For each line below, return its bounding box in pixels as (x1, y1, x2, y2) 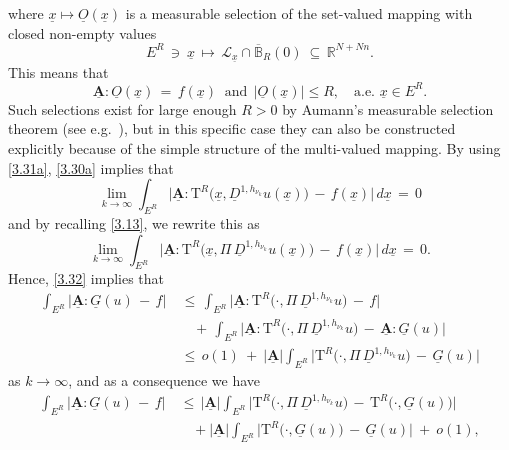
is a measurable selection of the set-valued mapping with (125, 3, 473, 23)
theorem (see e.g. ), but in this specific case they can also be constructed (8, 118, 456, 139)
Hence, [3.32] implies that (8, 268, 165, 289)
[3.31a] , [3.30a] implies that (8, 157, 174, 178)
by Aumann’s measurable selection (282, 98, 494, 119)
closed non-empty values (8, 22, 157, 43)
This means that (8, 61, 109, 82)
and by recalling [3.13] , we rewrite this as (8, 212, 260, 233)
